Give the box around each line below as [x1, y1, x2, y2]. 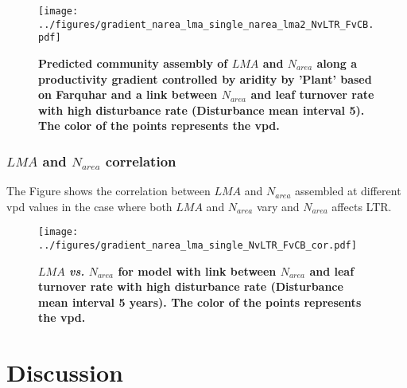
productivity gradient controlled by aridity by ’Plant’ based [38, 70, 372, 87]
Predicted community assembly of [38, 54, 228, 71]
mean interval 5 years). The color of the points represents [38, 293, 362, 310]
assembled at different [295, 182, 401, 199]
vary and [256, 198, 300, 214]
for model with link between [118, 262, 277, 279]
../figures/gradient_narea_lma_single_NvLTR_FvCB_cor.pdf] [38, 240, 357, 251]
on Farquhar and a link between [38, 86, 218, 103]
